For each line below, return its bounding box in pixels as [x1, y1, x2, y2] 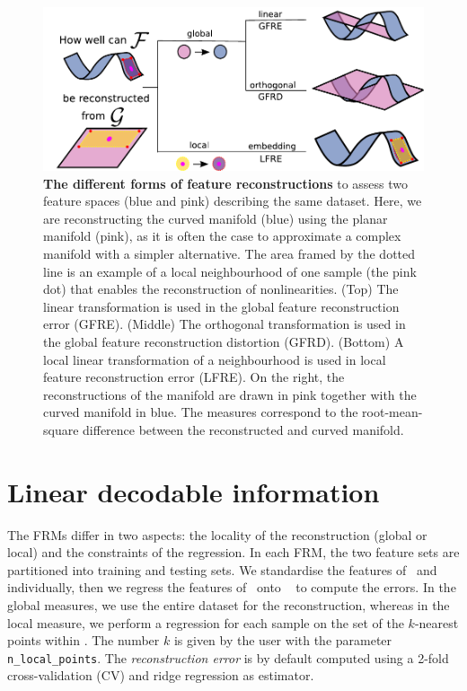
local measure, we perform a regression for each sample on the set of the [7, 613, 404, 632]
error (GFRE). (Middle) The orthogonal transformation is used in [43, 314, 406, 333]
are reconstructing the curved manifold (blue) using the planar [43, 208, 388, 227]
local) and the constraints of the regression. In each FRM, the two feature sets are [7, 543, 460, 562]
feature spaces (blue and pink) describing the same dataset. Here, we [43, 191, 422, 210]
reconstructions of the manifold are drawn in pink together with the [43, 385, 417, 403]
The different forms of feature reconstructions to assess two [43, 173, 409, 192]
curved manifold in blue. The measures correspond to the [43, 403, 358, 421]
